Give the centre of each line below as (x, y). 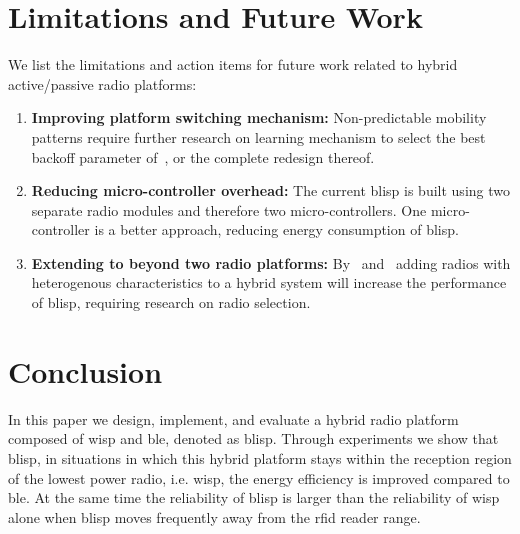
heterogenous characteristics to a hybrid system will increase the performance (269, 282)
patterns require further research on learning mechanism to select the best (258, 136)
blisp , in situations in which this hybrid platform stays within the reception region (260, 457)
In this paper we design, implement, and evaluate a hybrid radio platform (233, 418)
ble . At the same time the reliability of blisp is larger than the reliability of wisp (254, 497)
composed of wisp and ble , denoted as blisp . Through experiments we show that (253, 438)
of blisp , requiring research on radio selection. (171, 302)
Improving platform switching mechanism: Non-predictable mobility (259, 117)
